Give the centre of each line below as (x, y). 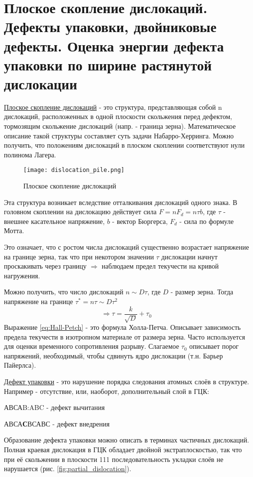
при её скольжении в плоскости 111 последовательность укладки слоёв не (114, 459)
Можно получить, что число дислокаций (64, 292)
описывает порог (214, 346)
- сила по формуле (207, 221)
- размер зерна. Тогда (202, 292)
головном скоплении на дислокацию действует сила (80, 212)
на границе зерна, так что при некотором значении (79, 256)
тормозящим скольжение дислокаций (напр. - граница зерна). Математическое (120, 126)
